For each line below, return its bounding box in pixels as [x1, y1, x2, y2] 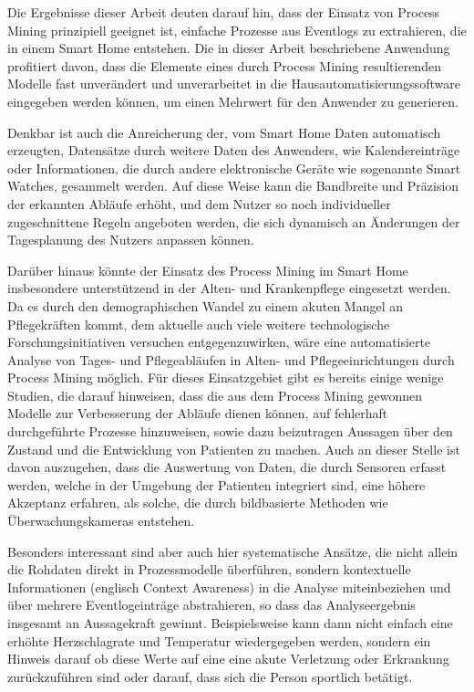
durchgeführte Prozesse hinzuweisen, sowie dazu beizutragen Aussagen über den [7, 422, 453, 441]
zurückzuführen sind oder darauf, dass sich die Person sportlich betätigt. [7, 666, 413, 686]
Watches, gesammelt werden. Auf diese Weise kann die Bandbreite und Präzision [7, 176, 459, 195]
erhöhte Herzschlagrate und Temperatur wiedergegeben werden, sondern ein [7, 631, 431, 650]
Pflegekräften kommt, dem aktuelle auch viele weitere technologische [7, 314, 390, 333]
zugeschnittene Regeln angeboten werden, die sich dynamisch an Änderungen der [7, 212, 460, 231]
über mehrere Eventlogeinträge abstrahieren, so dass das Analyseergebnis [7, 595, 416, 614]
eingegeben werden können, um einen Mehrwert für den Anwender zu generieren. [7, 91, 459, 110]
